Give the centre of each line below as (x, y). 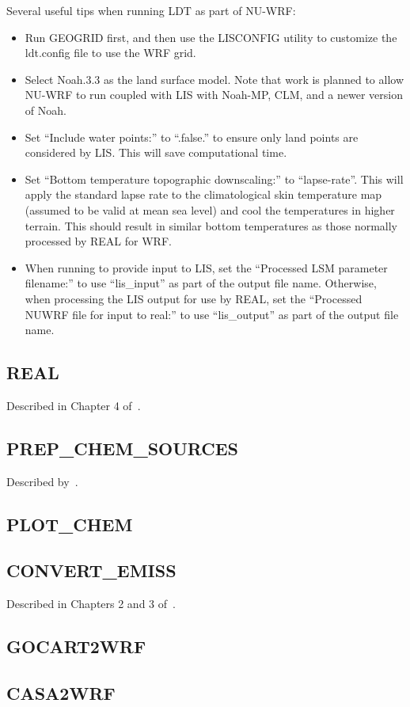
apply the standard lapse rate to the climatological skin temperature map (203, 194)
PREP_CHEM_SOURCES (123, 448)
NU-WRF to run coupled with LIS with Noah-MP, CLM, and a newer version (214, 95)
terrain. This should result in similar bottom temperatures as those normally (211, 225)
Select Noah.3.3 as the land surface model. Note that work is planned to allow (214, 79)
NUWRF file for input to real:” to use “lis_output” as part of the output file (212, 314)
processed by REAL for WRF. (98, 241)
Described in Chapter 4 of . (74, 405)
